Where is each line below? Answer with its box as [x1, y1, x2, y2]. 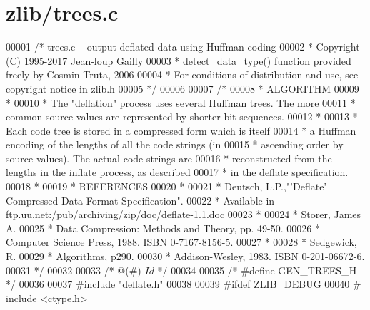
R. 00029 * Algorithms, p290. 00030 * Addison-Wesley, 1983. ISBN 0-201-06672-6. [6, 249, 365, 264]
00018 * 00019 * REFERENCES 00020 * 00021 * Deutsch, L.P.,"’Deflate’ [6, 179, 327, 194]
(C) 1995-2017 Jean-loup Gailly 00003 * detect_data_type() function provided [6, 53, 351, 68]
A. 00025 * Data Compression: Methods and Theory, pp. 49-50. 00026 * [6, 220, 320, 235]
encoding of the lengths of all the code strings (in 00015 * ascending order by [6, 137, 344, 152]
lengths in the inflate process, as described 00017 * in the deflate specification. [6, 165, 349, 180]
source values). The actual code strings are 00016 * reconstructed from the [6, 150, 332, 165]
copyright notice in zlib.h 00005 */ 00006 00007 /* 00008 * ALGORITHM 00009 [6, 81, 359, 95]
